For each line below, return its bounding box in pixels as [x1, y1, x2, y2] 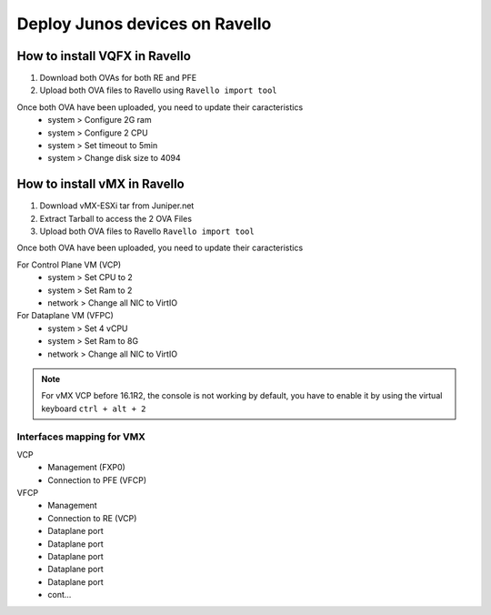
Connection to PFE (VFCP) [47, 474, 147, 486]
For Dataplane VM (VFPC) [16, 310, 114, 321]
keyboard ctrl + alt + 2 [41, 403, 146, 414]
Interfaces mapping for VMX [16, 430, 145, 443]
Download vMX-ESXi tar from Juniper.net [39, 200, 195, 211]
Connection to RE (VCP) [47, 512, 137, 523]
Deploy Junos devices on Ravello [16, 14, 272, 34]
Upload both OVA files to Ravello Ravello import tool [39, 226, 255, 237]
